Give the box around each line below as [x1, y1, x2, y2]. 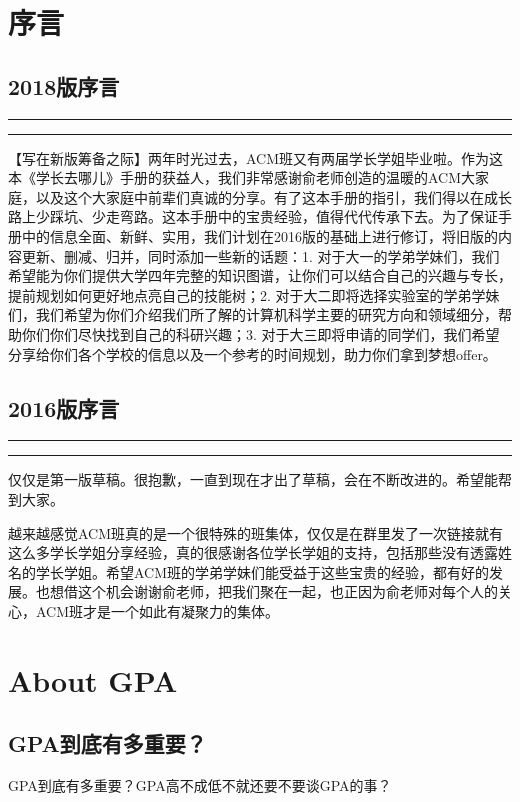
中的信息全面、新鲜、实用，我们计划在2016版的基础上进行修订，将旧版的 [21, 225, 498, 246]
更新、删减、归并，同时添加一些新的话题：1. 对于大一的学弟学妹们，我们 [21, 245, 500, 266]
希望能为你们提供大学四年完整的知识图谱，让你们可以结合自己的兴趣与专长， [8, 265, 512, 286]
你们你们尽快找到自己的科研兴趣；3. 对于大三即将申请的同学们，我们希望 [21, 323, 500, 344]
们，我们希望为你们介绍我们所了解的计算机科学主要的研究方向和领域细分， [8, 304, 498, 325]
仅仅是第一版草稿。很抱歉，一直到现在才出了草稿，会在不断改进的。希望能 [8, 469, 498, 490]
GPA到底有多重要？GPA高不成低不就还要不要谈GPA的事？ [8, 775, 392, 796]
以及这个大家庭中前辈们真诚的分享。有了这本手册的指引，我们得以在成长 [35, 186, 512, 207]
